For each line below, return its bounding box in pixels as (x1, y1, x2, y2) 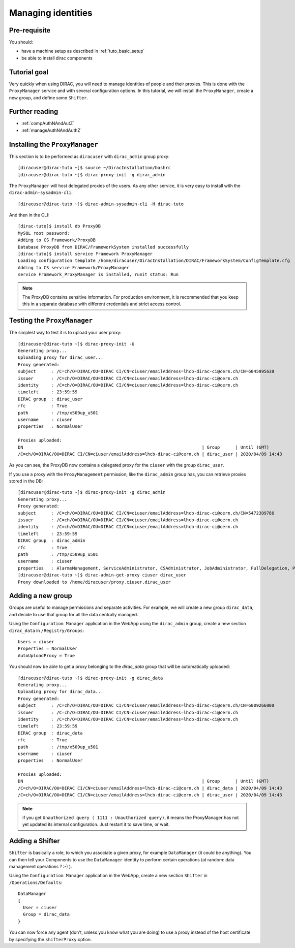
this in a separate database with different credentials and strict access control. (22, 301, 181, 307)
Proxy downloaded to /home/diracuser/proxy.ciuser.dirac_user (18, 579, 171, 585)
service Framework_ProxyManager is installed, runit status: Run (18, 272, 179, 278)
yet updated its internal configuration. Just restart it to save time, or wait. (22, 822, 170, 827)
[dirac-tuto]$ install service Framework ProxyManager (18, 251, 153, 257)
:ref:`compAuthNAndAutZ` (21, 121, 75, 126)
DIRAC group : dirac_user (18, 396, 83, 402)
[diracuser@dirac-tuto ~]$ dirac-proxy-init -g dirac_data (18, 675, 163, 681)
